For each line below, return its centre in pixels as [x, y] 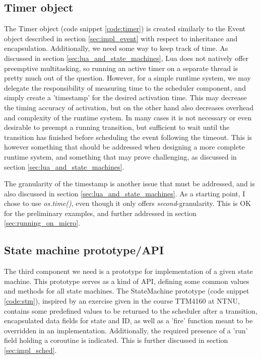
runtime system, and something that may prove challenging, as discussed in [120, 156]
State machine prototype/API [84, 250]
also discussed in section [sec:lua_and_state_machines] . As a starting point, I [125, 193]
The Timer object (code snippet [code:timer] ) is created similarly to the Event [125, 28]
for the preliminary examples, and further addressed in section [100, 213]
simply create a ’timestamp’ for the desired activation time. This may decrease [125, 97]
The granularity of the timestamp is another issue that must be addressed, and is [129, 184]
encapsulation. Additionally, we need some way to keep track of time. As [116, 48]
